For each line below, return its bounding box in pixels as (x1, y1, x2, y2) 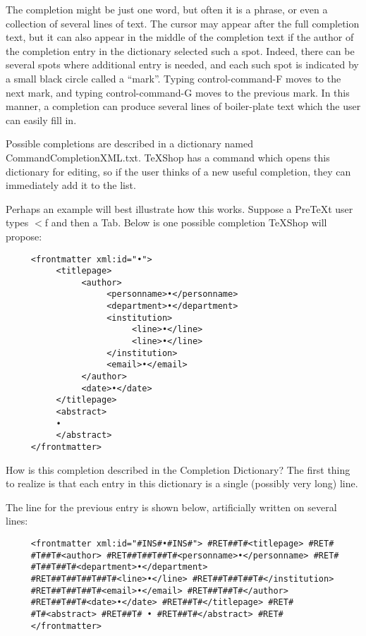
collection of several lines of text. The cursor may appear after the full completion (6, 16, 360, 30)
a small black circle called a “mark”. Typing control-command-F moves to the (6, 71, 341, 85)
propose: (6, 228, 42, 243)
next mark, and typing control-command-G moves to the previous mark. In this (6, 85, 350, 99)
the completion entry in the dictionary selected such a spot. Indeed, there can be (6, 43, 355, 58)
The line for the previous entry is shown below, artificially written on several (6, 499, 337, 514)
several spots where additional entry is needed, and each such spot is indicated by (6, 57, 359, 72)
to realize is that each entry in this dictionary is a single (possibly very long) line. (6, 476, 358, 491)
